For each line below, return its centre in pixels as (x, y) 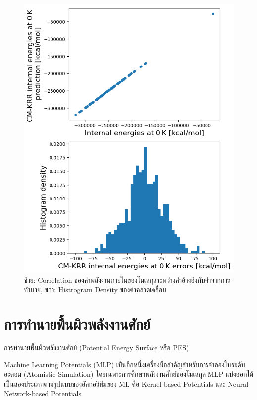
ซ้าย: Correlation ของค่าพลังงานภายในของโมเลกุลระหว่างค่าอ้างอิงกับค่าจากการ (127, 280)
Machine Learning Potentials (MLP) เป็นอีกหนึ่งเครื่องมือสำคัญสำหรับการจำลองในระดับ (125, 364)
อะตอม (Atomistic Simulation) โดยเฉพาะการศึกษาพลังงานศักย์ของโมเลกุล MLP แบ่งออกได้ (129, 374)
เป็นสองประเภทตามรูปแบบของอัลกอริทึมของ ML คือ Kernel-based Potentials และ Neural (126, 383)
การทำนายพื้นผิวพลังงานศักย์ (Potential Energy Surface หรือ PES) (97, 348)
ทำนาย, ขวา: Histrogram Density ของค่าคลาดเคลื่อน (95, 290)
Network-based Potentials (43, 393)
